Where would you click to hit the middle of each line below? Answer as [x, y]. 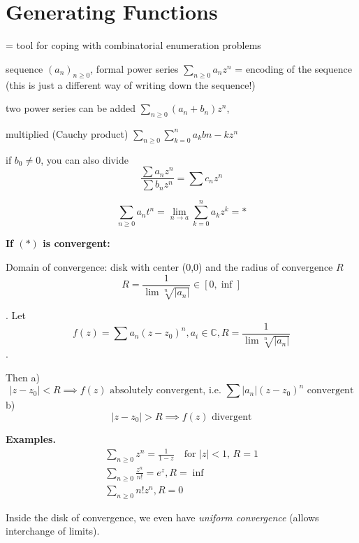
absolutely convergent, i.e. [166, 391]
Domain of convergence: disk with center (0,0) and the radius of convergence [169, 267]
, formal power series [134, 68]
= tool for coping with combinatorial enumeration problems [133, 45]
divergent [232, 417]
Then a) [23, 377]
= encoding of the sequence [294, 68]
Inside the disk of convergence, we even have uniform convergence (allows [162, 517]
